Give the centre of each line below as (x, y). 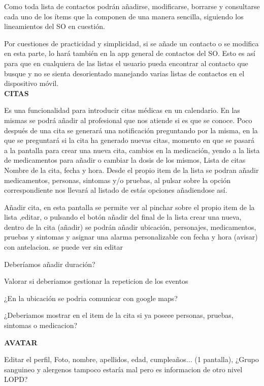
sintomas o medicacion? (41, 325)
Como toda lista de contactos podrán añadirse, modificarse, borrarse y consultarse (132, 6)
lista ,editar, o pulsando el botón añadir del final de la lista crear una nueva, (123, 217)
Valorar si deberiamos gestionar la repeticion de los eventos (96, 281)
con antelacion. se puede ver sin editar (63, 247)
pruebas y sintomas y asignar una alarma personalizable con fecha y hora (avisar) (131, 237)
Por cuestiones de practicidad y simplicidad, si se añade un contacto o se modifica (131, 43)
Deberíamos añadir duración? (50, 264)
